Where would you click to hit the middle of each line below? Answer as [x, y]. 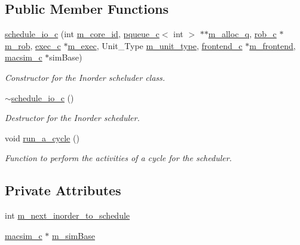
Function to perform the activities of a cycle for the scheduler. [118, 158]
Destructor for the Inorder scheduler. [72, 118]
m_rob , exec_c [33, 45]
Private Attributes [63, 190]
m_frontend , [273, 45]
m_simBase [74, 235]
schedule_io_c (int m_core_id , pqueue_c [82, 34]
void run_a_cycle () [42, 137]
